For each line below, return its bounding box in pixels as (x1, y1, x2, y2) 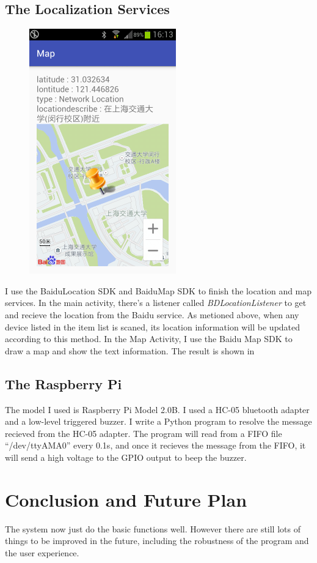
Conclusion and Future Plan (5, 487, 247, 512)
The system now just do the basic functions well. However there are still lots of (5, 522, 301, 535)
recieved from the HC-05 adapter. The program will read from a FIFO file (5, 427, 282, 439)
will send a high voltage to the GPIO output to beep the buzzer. (5, 450, 247, 463)
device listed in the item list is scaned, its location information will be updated (5, 320, 301, 333)
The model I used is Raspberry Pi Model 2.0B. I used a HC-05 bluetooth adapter (5, 403, 310, 416)
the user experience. (5, 546, 79, 559)
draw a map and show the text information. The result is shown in (5, 344, 255, 357)
